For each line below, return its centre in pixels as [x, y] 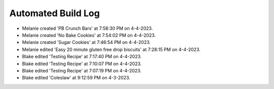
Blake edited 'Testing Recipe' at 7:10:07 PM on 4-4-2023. [82, 64]
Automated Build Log [55, 13]
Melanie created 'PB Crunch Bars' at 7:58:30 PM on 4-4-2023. [88, 28]
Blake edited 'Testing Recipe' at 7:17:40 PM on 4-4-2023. [82, 57]
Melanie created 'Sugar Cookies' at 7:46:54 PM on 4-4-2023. [86, 42]
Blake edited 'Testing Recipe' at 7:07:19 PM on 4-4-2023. [82, 70]
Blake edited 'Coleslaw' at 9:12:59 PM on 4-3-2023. [76, 78]
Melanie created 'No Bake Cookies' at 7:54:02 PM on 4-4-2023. [89, 35]
